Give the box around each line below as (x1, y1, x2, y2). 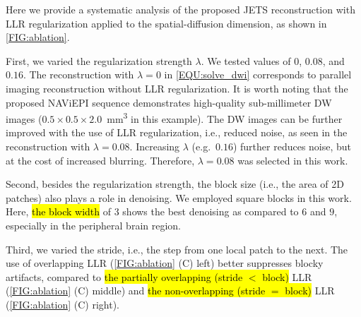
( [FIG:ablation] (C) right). (6, 297, 120, 311)
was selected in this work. (237, 152, 348, 167)
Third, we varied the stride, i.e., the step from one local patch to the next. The (6, 241, 348, 256)
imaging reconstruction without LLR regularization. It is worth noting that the (6, 80, 348, 95)
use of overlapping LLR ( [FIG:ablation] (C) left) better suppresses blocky (6, 256, 324, 270)
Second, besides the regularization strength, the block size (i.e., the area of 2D (6, 177, 344, 191)
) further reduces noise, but (232, 139, 352, 153)
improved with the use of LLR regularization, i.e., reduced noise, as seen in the (6, 125, 348, 140)
